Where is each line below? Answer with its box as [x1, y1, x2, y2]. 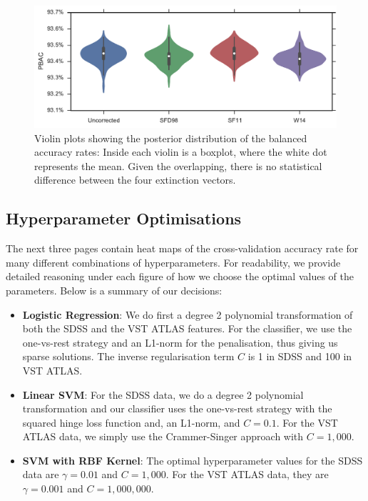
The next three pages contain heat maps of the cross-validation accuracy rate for [6, 241, 359, 256]
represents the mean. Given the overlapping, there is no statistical [34, 158, 322, 173]
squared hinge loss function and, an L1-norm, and [22, 415, 240, 430]
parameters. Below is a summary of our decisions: [6, 282, 223, 297]
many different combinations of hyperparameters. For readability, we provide [6, 254, 341, 269]
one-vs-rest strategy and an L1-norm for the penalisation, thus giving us [22, 334, 338, 349]
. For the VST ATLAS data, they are [165, 467, 329, 482]
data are [22, 467, 59, 482]
